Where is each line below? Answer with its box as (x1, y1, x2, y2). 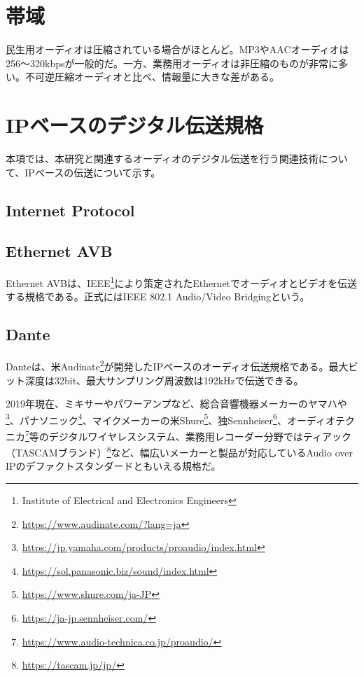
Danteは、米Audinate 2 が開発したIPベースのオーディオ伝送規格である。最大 (6, 357, 349, 373)
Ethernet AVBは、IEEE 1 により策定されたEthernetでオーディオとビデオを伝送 (6, 274, 358, 290)
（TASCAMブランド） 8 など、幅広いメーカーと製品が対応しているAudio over (6, 443, 353, 459)
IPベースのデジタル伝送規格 (6, 111, 264, 139)
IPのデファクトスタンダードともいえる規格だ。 (6, 459, 221, 473)
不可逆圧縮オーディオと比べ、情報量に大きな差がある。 (24, 69, 280, 84)
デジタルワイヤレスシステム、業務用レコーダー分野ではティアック (48, 428, 351, 443)
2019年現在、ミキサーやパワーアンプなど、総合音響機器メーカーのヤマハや (6, 396, 347, 411)
